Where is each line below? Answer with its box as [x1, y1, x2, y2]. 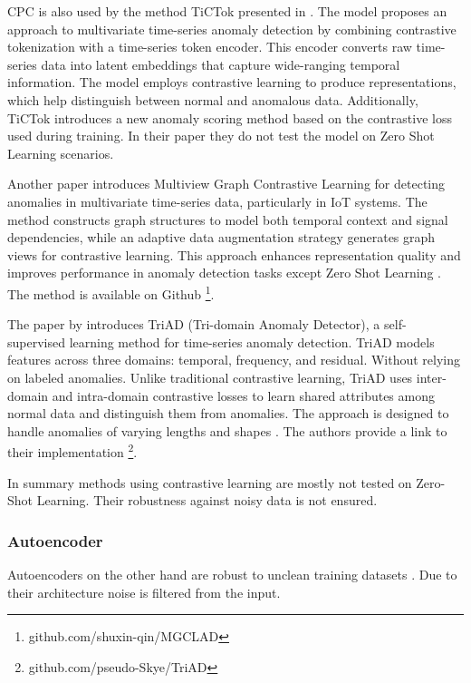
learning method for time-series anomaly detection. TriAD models [69, 332, 435, 351]
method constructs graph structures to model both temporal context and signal [7, 210, 448, 229]
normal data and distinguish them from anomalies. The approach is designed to [7, 404, 449, 423]
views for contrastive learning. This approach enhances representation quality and [7, 245, 461, 264]
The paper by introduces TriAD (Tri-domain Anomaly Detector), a [7, 315, 380, 334]
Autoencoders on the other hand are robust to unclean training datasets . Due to [7, 564, 457, 583]
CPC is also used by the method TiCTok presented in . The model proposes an [7, 2, 447, 20]
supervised [7, 332, 65, 351]
